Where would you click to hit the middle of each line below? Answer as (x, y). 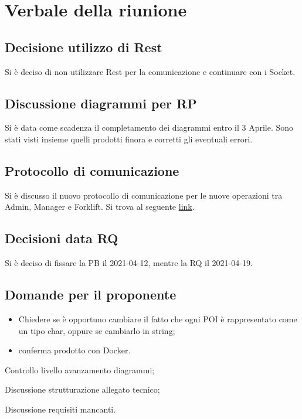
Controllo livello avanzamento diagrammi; (80, 369)
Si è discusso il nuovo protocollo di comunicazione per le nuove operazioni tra (144, 195)
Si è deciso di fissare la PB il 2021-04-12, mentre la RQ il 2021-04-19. (129, 263)
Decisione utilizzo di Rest (84, 47)
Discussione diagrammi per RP (101, 103)
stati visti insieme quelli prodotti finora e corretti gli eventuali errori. (129, 139)
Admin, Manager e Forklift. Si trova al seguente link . (100, 207)
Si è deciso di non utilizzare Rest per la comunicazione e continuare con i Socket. (150, 71)
